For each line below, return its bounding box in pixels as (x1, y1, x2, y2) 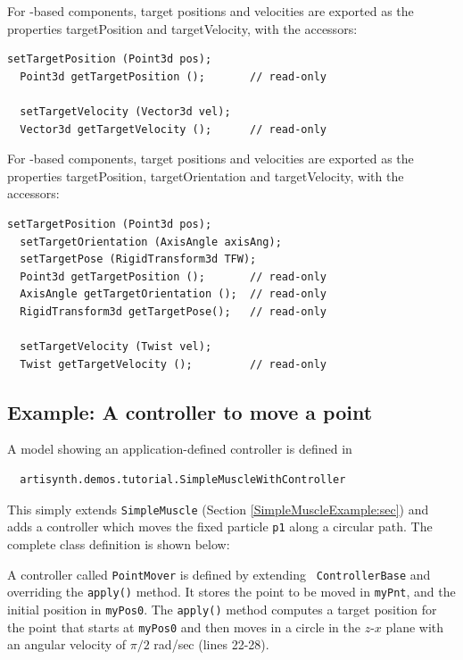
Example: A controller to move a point (7, 397, 373, 425)
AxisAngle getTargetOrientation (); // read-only (20, 288, 327, 301)
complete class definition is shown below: (7, 534, 230, 553)
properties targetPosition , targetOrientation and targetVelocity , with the (7, 166, 404, 185)
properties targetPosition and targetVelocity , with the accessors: (7, 19, 358, 38)
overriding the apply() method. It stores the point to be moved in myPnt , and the (7, 582, 456, 601)
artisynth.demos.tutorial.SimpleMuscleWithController (20, 473, 346, 487)
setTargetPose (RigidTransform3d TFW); (20, 253, 257, 266)
